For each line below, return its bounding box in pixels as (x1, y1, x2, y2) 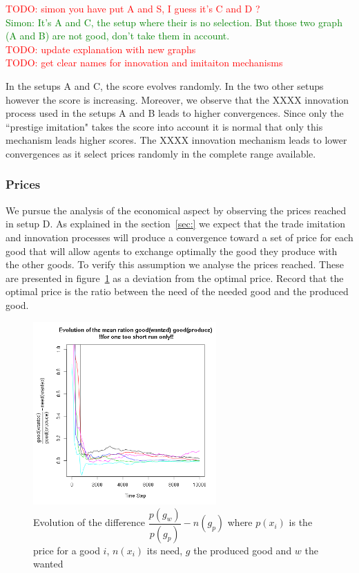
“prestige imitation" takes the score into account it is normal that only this (6, 119, 323, 133)
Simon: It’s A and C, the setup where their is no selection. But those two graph (6, 15, 342, 29)
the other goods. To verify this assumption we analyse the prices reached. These (6, 257, 344, 272)
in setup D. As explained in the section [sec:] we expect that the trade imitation (6, 216, 346, 231)
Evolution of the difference (33, 515, 146, 529)
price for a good (33, 543, 100, 557)
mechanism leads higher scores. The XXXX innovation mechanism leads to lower (6, 133, 347, 147)
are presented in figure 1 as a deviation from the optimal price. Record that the (6, 270, 344, 285)
